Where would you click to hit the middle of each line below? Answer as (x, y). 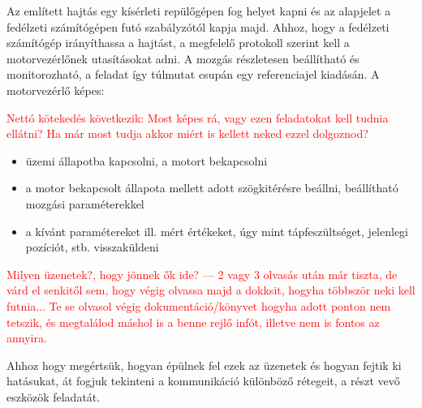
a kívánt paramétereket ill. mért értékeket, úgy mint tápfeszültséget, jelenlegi (217, 231)
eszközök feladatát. (54, 396)
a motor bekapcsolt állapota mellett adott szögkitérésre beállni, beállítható (212, 188)
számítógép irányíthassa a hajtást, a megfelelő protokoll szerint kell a (178, 43)
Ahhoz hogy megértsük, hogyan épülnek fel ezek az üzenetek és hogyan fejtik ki (204, 365)
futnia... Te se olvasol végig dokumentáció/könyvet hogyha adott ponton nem (199, 305)
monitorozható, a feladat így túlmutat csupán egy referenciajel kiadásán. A (193, 74)
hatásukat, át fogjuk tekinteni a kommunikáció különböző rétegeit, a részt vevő (203, 381)
